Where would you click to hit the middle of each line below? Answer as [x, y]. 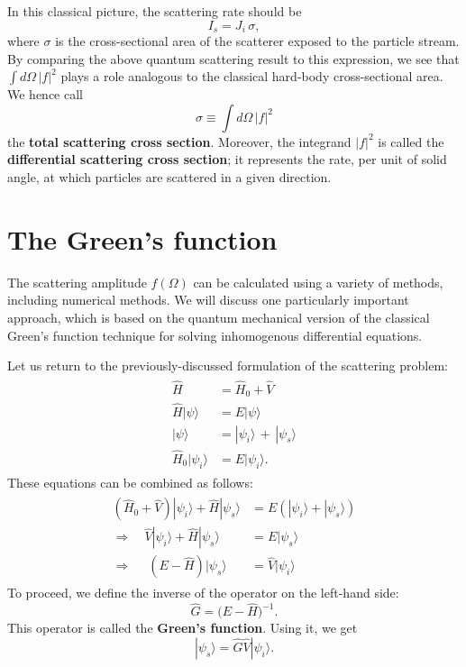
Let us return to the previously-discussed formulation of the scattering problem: [228, 365]
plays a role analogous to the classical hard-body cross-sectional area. [252, 76]
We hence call [45, 94]
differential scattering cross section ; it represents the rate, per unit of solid [227, 159]
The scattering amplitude [77, 282]
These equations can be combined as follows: [130, 482]
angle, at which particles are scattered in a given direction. [169, 177]
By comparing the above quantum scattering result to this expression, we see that [233, 58]
